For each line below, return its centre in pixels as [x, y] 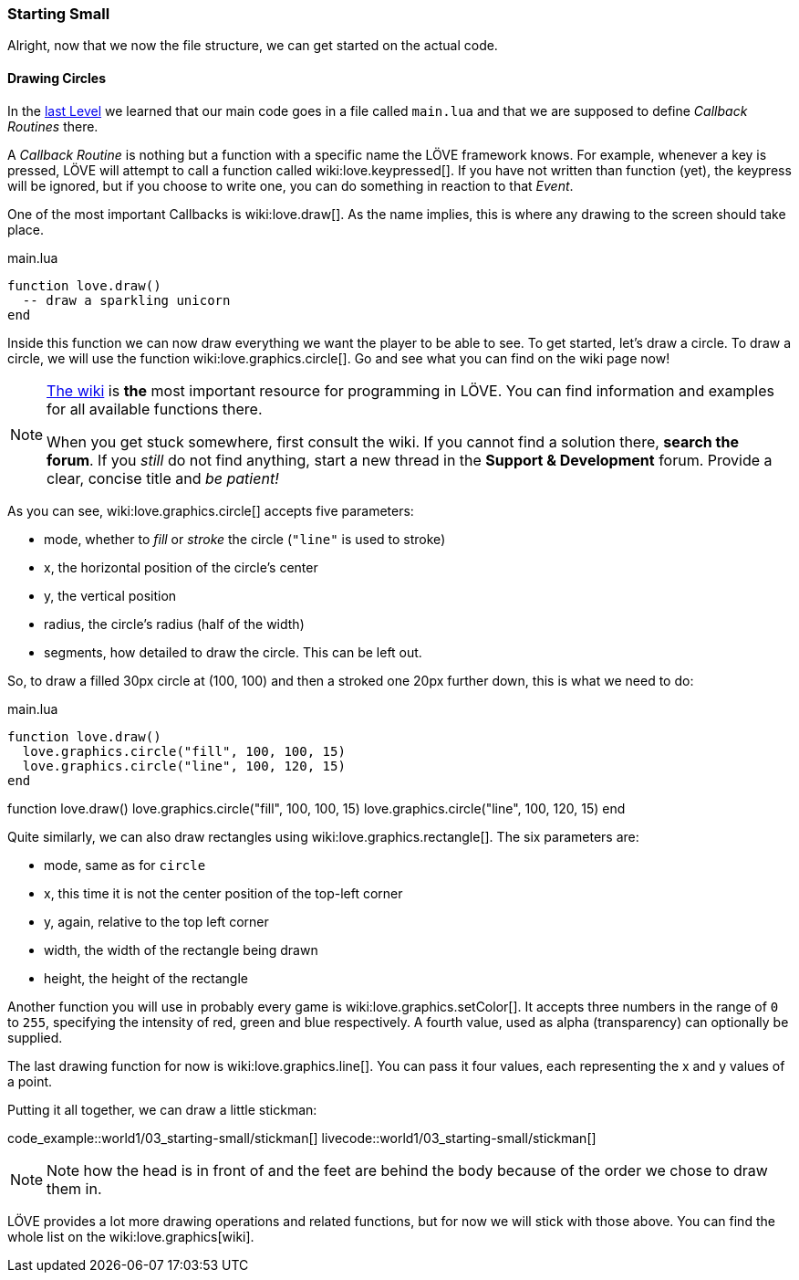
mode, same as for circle [125, 865]
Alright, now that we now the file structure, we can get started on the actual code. [253, 46]
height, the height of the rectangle [146, 978]
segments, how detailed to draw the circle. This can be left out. [233, 652]
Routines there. [53, 126]
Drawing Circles [57, 78]
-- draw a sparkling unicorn [126, 300]
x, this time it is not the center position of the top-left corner [223, 893]
